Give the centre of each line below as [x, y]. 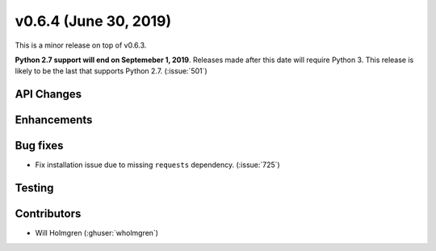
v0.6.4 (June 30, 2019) [93, 21]
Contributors [48, 214]
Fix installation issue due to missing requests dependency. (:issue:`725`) [157, 165]
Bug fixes [39, 146]
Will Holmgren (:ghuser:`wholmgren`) [97, 233]
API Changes [48, 94]
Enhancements [54, 120]
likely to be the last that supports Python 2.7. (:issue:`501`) [111, 71]
